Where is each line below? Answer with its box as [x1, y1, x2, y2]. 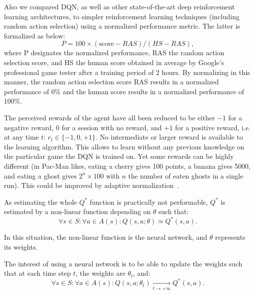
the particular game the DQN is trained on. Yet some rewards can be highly [4, 151, 234, 161]
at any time [4, 132, 39, 142]
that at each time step [4, 268, 71, 278]
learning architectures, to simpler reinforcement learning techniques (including [4, 11, 240, 21]
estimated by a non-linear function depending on [4, 206, 151, 217]
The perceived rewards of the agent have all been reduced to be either [4, 112, 215, 122]
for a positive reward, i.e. [175, 122, 251, 132]
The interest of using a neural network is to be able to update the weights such [4, 258, 243, 268]
